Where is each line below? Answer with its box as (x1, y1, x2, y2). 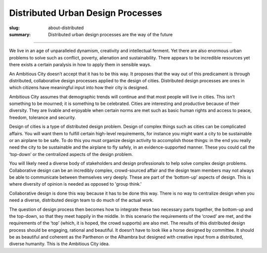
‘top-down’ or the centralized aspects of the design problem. (9, 151, 133, 157)
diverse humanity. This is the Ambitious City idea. (9, 241, 110, 247)
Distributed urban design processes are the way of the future (48, 31, 173, 37)
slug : (9, 25, 20, 31)
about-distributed (48, 25, 84, 31)
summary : (9, 31, 31, 37)
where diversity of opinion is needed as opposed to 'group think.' (9, 181, 142, 187)
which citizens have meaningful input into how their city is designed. (9, 85, 149, 91)
